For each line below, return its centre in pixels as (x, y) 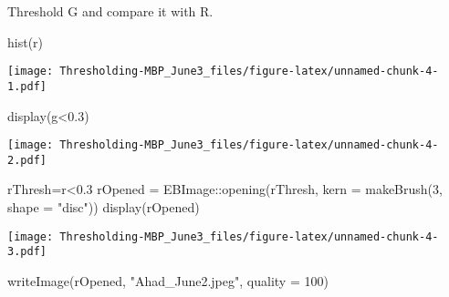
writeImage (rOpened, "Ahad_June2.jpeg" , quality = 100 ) (168, 280)
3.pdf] (27, 252)
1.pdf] (27, 86)
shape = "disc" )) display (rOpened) (104, 207)
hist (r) (26, 41)
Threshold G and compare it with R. (110, 11)
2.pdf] (27, 160)
